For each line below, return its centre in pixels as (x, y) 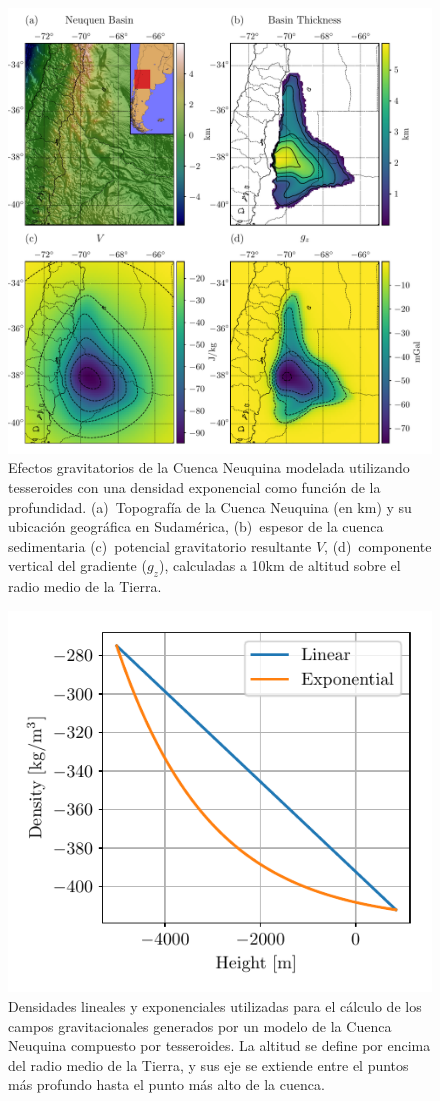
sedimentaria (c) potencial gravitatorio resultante (160, 545)
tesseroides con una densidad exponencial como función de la (194, 486)
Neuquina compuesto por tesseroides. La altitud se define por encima (219, 1045)
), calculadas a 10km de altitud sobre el (279, 565)
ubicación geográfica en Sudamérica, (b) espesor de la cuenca (196, 526)
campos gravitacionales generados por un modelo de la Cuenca (200, 1025)
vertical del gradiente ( (77, 565)
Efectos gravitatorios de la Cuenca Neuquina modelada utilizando (209, 467)
